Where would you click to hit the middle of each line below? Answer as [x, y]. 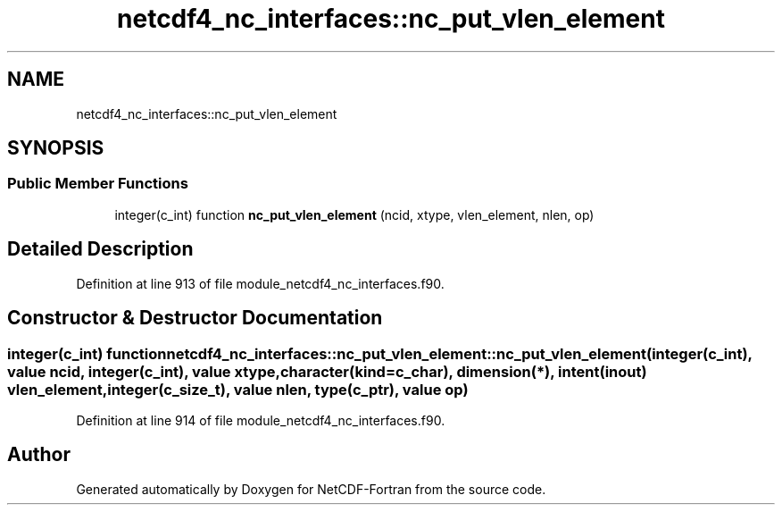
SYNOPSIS [56, 148]
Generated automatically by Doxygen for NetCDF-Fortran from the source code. [311, 489]
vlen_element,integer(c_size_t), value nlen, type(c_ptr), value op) [238, 389]
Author [39, 455]
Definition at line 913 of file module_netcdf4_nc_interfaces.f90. [260, 283]
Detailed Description [100, 249]
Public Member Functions [98, 184]
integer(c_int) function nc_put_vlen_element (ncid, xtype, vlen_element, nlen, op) [354, 214]
